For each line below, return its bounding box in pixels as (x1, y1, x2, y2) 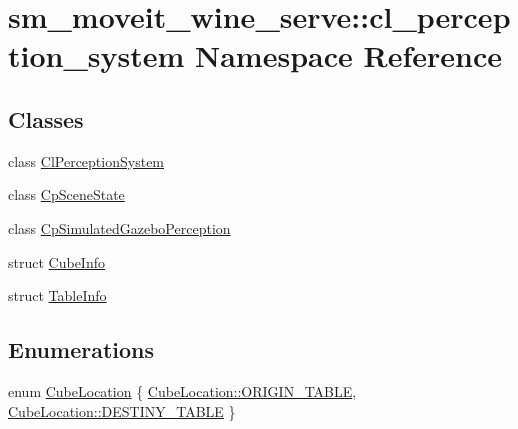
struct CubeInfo (8, 251, 105, 272)
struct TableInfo (8, 285, 107, 306)
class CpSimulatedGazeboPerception (8, 217, 231, 238)
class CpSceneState (8, 184, 125, 205)
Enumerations (8, 334, 155, 365)
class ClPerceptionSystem (8, 150, 165, 171)
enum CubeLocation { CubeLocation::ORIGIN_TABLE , (8, 380, 357, 401)
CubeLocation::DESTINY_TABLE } (8, 400, 236, 421)
